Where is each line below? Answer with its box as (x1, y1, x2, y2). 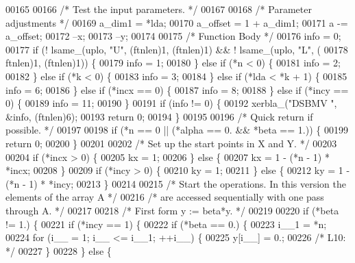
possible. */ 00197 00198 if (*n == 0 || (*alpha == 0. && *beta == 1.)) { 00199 (5, 123, 348, 137)
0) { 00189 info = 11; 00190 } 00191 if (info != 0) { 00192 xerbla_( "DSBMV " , (5, 96, 337, 110)
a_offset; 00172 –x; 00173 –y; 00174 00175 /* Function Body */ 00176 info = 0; (5, 29, 341, 43)
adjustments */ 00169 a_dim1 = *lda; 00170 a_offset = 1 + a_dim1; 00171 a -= (5, 15, 348, 29)
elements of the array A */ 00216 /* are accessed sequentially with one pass (5, 190, 324, 204)
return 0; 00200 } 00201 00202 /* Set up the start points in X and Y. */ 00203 (5, 136, 337, 150)
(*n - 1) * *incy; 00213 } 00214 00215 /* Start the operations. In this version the (5, 176, 346, 190)
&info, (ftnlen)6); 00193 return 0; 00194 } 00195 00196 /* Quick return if (5, 109, 313, 123)
